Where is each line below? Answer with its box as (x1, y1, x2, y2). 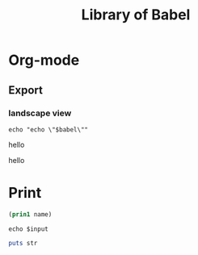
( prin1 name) (8, 210, 53, 219)
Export (8, 83, 43, 97)
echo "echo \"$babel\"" (8, 125, 89, 134)
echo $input (8, 224, 48, 233)
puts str (8, 239, 38, 247)
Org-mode (8, 51, 80, 69)
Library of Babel (81, 6, 191, 24)
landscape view (8, 107, 72, 119)
